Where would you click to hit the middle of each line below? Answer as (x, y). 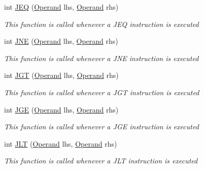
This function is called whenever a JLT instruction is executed (101, 161)
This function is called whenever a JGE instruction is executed (101, 126)
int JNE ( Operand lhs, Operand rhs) (61, 41)
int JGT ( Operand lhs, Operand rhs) (61, 75)
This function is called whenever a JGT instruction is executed (102, 92)
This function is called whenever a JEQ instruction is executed (101, 24)
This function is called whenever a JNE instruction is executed (101, 58)
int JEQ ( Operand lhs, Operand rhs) (61, 7)
